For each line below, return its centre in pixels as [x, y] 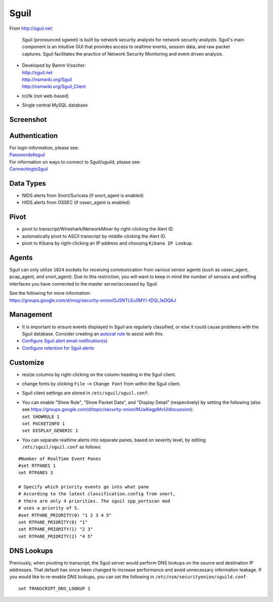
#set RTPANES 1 [37, 466]
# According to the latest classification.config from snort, [97, 494]
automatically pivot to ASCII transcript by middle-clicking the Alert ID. [94, 236]
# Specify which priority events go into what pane [84, 487]
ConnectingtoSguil [29, 169]
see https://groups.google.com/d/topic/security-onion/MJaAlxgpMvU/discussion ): [108, 409]
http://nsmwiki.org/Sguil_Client [54, 86]
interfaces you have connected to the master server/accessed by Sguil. [84, 284]
